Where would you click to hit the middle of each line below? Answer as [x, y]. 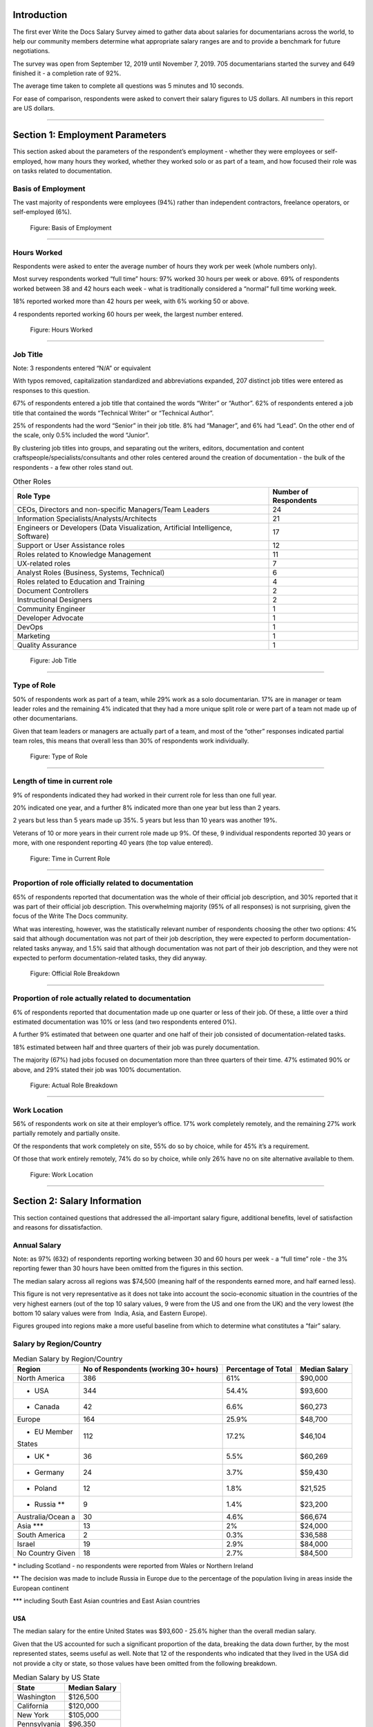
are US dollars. [34, 108]
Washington [36, 1697]
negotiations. [31, 51]
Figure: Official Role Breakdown [75, 973]
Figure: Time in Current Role [70, 858]
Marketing [34, 636]
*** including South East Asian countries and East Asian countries [106, 1601]
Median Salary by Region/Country [68, 1359]
